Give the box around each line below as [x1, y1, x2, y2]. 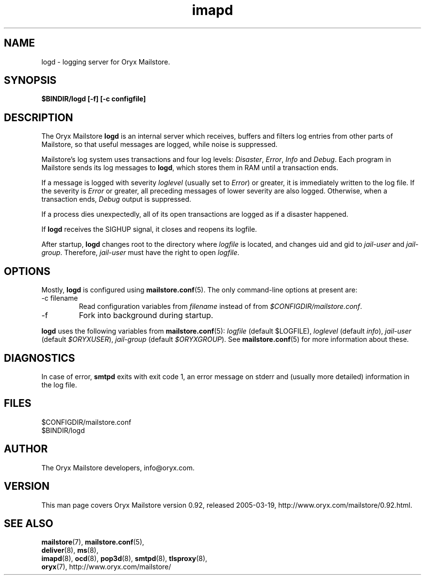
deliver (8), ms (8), [41, 546, 98, 555]
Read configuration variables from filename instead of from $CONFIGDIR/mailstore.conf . [79, 302, 362, 311]
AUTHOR [4, 443, 48, 455]
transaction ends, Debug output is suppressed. [41, 195, 192, 204]
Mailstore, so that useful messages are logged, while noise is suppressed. [41, 140, 278, 149]
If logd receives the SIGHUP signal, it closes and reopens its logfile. [41, 225, 257, 234]
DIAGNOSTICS [4, 352, 75, 364]
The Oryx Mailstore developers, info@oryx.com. [41, 463, 195, 472]
